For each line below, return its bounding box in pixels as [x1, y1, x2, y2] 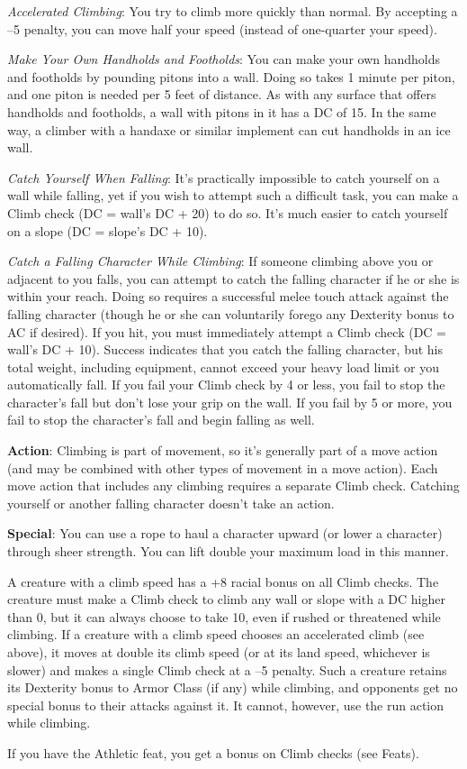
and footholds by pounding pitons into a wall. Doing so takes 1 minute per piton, [7, 67, 455, 86]
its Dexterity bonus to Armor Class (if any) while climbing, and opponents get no [7, 678, 458, 697]
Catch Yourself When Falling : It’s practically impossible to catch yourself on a [7, 168, 440, 187]
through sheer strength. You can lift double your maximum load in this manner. [7, 542, 449, 561]
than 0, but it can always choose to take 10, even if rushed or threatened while [7, 607, 441, 626]
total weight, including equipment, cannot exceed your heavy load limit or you [7, 357, 439, 376]
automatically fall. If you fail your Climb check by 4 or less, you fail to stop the [7, 375, 445, 394]
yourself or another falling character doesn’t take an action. [7, 493, 335, 512]
